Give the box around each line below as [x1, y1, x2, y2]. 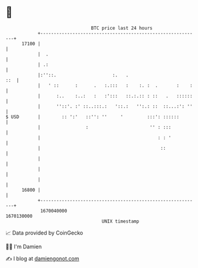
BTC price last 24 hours [91, 25, 153, 31]
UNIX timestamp [101, 218, 140, 224]
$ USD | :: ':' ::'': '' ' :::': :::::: [5, 113, 180, 120]
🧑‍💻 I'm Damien [5, 243, 42, 250]
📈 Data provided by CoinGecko [5, 229, 83, 236]
